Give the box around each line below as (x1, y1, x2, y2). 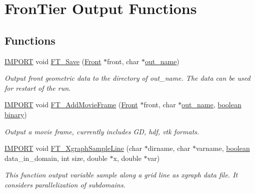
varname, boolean (195, 143, 250, 153)
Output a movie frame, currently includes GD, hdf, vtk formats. (4, 126, 199, 136)
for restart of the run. (4, 82, 71, 93)
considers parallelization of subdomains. (4, 179, 125, 189)
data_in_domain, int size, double (4, 152, 107, 163)
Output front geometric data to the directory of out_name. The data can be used (4, 73, 250, 83)
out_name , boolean (181, 99, 241, 110)
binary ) (4, 109, 27, 119)
